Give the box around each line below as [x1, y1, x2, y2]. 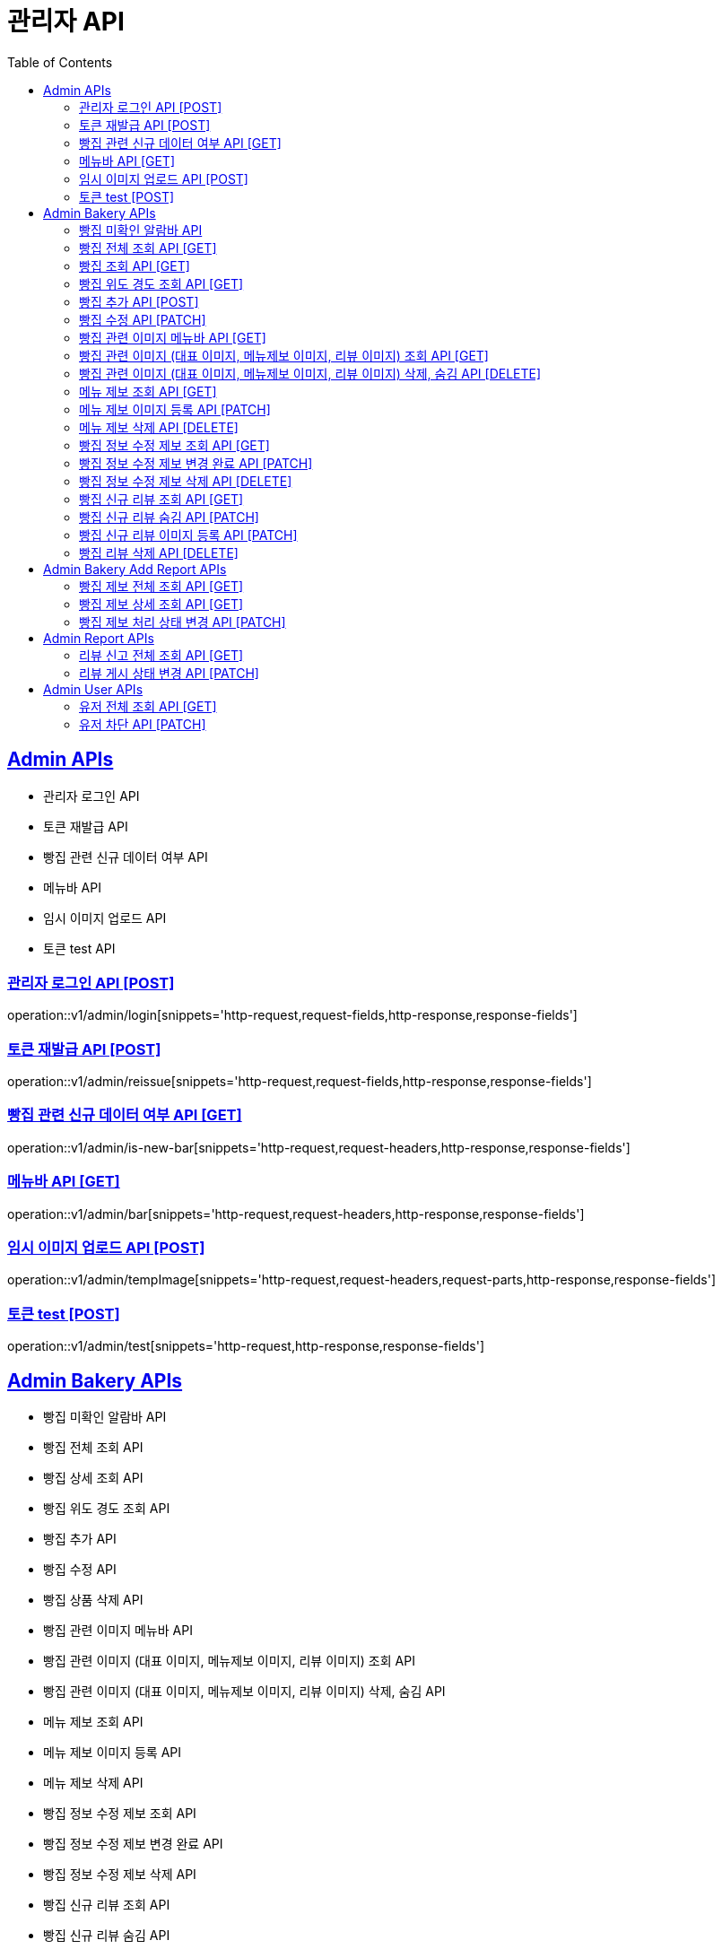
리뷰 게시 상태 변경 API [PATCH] [79, 665, 259, 681]
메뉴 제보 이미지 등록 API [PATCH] [79, 401, 271, 417]
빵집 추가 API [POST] [79, 293, 199, 309]
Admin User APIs [43, 681, 144, 697]
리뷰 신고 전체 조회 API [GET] [79, 647, 244, 663]
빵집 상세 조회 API [43, 1469, 144, 1485]
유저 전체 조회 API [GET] [79, 698, 217, 714]
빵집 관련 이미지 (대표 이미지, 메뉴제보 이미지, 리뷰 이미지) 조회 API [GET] [79, 347, 489, 363]
